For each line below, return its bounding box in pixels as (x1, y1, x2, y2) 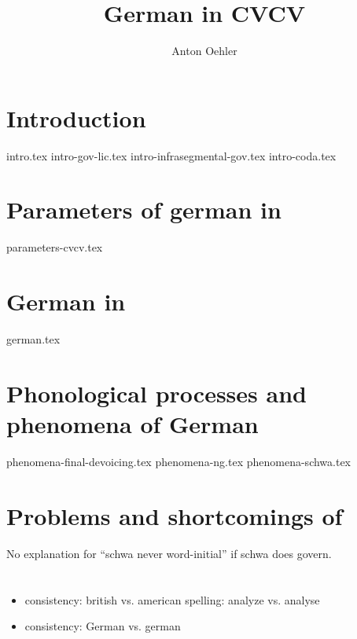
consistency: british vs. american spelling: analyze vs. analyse (24, 591, 320, 608)
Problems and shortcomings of (6, 499, 343, 531)
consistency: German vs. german (24, 618, 181, 634)
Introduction (6, 101, 146, 134)
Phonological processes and (6, 376, 307, 409)
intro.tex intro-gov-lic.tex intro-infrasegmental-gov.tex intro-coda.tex (6, 147, 337, 163)
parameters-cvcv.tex (6, 239, 103, 255)
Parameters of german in (6, 193, 282, 226)
